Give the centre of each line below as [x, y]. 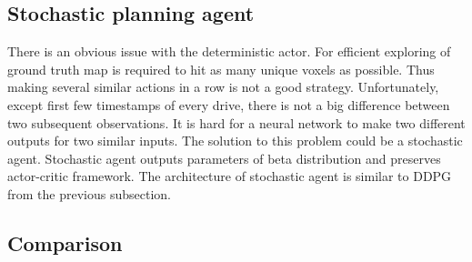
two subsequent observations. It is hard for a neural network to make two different [236, 122]
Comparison [65, 242]
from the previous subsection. [89, 193]
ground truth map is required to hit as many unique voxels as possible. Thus [221, 69]
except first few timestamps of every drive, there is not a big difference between [229, 104]
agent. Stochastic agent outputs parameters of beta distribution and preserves [224, 158]
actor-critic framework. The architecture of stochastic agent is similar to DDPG [230, 176]
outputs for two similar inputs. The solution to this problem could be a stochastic [235, 141]
